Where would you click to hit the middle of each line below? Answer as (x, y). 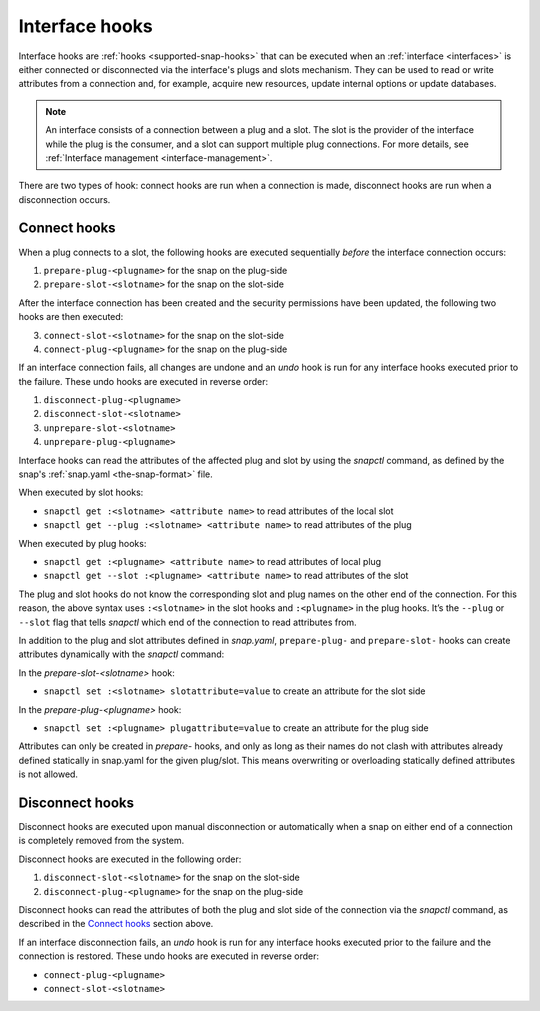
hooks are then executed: (71, 317)
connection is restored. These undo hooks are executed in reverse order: (169, 956)
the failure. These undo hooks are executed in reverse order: (143, 381)
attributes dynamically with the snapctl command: (121, 654)
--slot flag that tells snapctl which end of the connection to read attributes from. (187, 622)
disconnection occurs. (64, 199)
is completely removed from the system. (101, 841)
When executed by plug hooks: (82, 543)
